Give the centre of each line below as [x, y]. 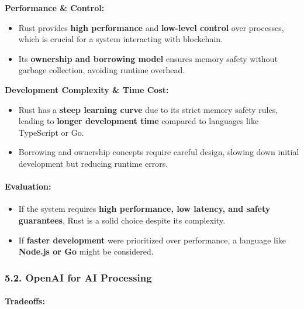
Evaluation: [28, 186]
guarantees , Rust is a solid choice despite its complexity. [122, 220]
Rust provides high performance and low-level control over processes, [151, 27]
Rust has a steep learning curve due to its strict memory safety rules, [148, 109]
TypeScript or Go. [51, 132]
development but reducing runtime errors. [93, 163]
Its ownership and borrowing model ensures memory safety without [148, 58]
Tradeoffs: [25, 301]
